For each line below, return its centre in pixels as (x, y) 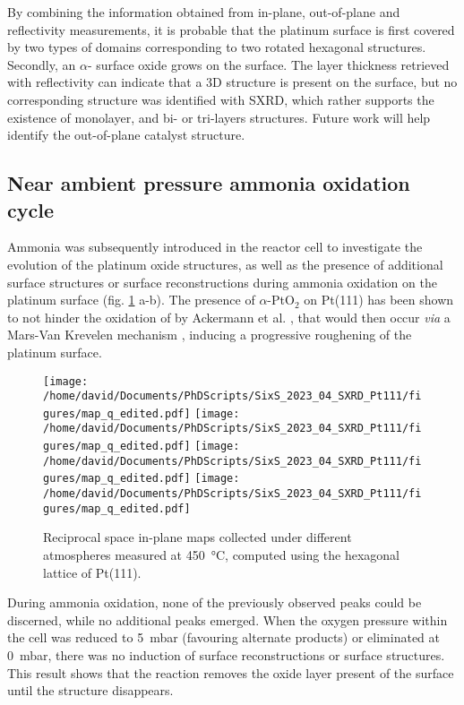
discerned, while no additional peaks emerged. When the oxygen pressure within (228, 619)
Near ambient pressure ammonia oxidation (209, 183)
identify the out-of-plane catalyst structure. (126, 135)
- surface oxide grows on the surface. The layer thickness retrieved (268, 64)
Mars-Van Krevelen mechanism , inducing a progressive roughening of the (210, 335)
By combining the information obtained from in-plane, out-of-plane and (204, 12)
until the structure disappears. (90, 690)
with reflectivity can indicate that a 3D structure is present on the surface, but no (232, 82)
